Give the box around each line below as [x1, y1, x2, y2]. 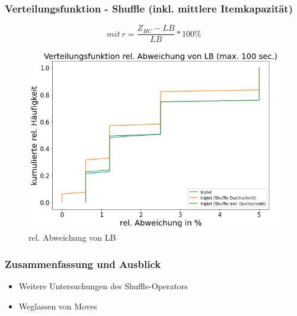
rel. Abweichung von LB [28, 231, 116, 244]
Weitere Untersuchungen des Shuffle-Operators [18, 280, 188, 292]
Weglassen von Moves [18, 299, 97, 312]
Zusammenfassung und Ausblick [5, 256, 161, 271]
